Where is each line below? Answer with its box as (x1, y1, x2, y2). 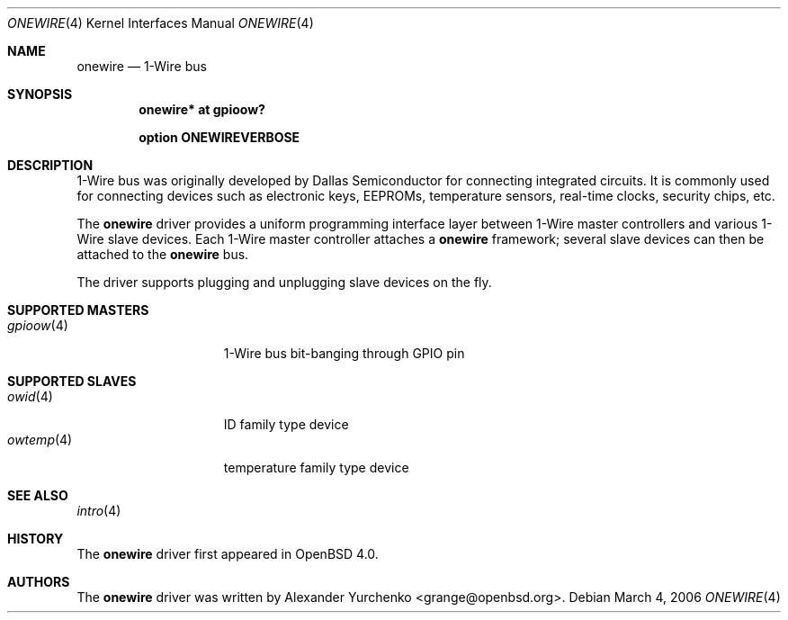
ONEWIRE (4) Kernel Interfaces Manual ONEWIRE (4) (7, 15, 314, 31)
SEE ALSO (7, 488, 68, 503)
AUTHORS (7, 574, 70, 589)
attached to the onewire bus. (76, 247, 249, 262)
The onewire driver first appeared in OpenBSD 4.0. (76, 546, 379, 562)
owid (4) (7, 389, 53, 404)
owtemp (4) (7, 432, 73, 447)
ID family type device (223, 417, 349, 432)
